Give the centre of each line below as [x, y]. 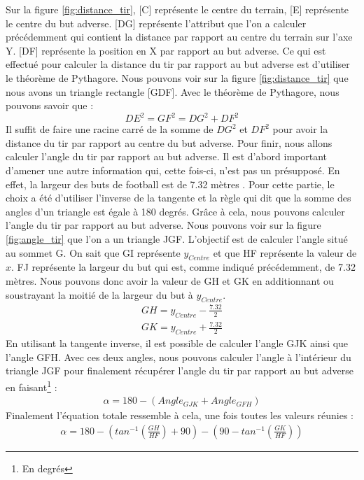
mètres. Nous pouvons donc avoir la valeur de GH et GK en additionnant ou [170, 280]
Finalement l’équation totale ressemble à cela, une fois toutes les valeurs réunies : [180, 415]
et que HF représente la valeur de [285, 252]
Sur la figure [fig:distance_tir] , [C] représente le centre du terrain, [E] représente [177, 9]
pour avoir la [300, 129]
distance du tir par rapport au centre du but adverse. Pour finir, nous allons [169, 142]
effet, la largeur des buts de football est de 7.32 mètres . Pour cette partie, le [170, 184]
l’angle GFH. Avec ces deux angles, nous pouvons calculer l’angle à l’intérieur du [178, 357]
